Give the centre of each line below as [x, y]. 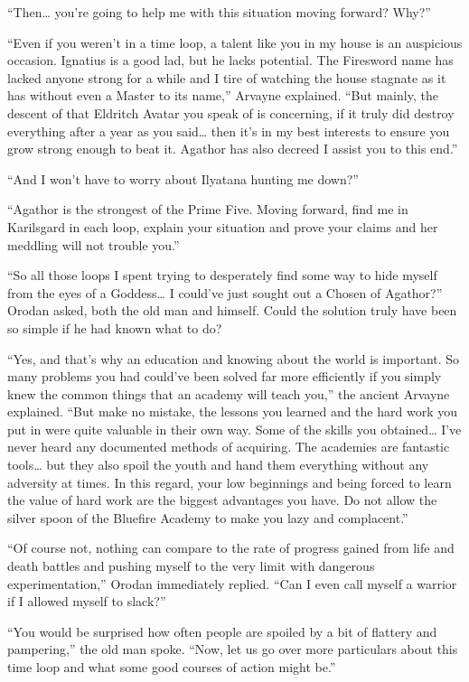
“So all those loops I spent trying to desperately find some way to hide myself [222, 275]
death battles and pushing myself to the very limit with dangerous [191, 566]
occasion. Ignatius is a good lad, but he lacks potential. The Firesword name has [230, 60]
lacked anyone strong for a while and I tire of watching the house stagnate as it [227, 77]
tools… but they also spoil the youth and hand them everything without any [218, 465]
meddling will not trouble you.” [94, 244]
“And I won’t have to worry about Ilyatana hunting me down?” [183, 178]
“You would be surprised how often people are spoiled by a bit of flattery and [222, 631]
